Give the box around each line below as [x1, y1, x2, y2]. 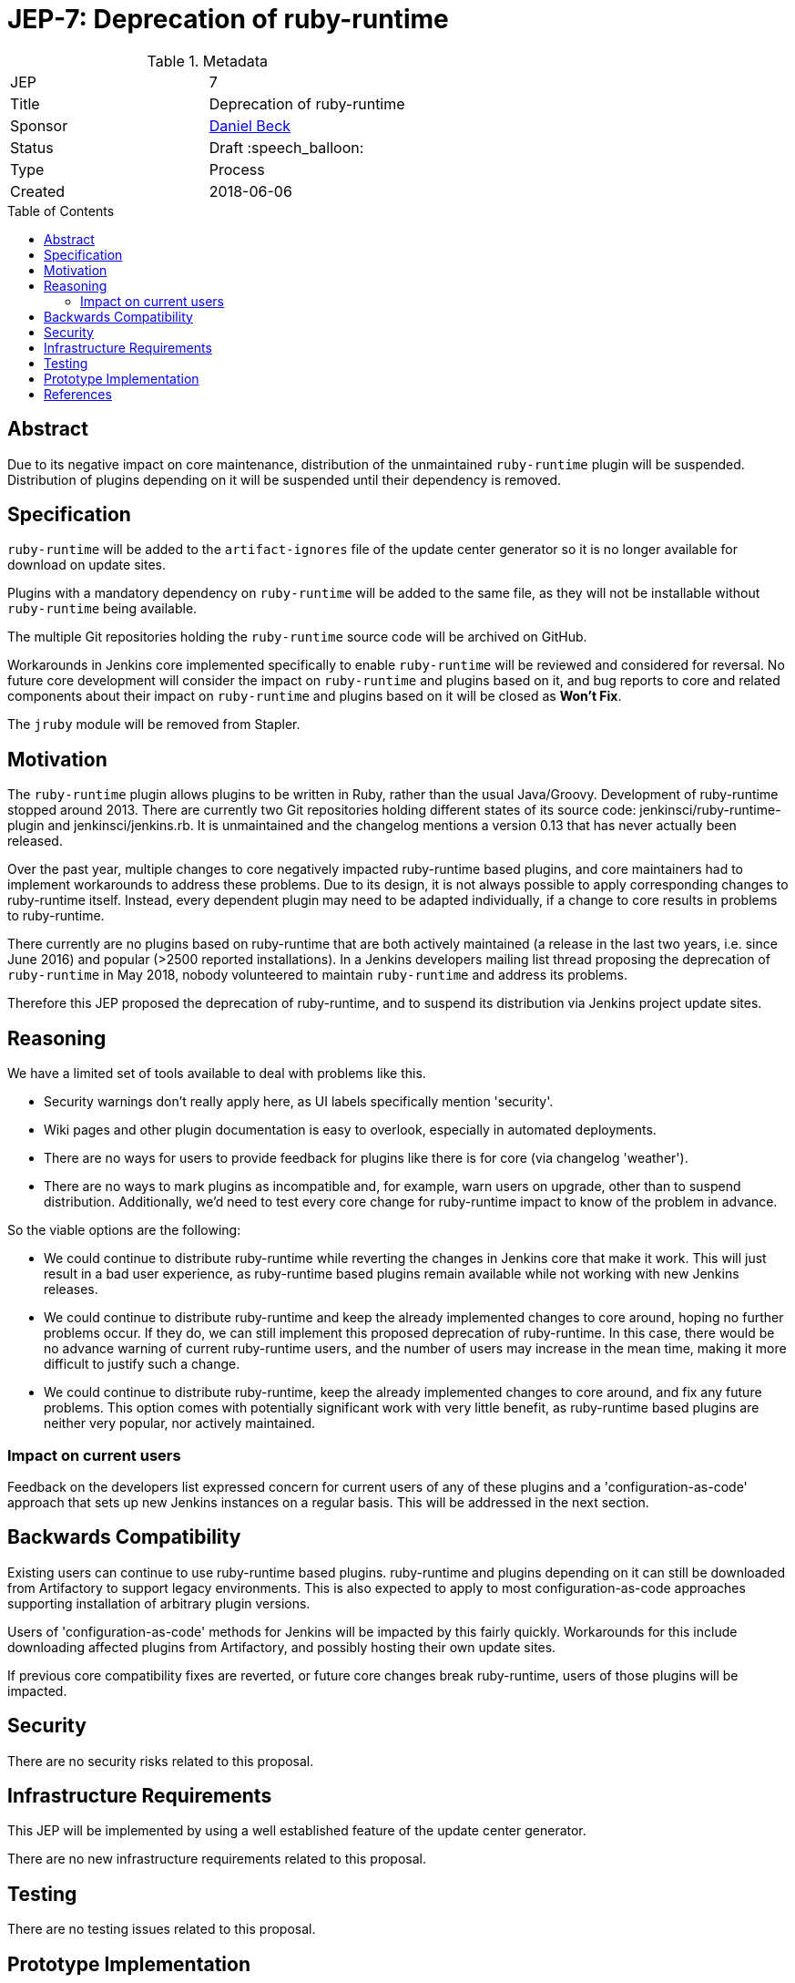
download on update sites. [7, 557, 166, 573]
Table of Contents [7, 202, 115, 219]
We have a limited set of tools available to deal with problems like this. [7, 1065, 426, 1082]
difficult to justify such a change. [44, 1356, 240, 1372]
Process [209, 159, 265, 179]
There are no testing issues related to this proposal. [7, 1921, 316, 1937]
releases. [44, 1281, 98, 1298]
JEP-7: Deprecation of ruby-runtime [7, 4, 449, 35]
